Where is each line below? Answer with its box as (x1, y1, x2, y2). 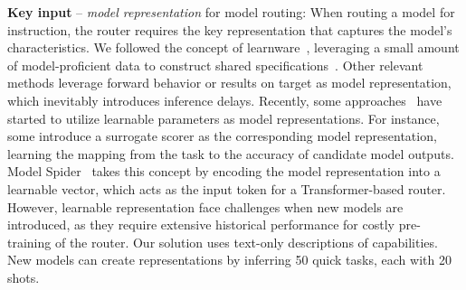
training (7, 232, 52, 251)
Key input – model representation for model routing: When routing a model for (7, 3, 455, 21)
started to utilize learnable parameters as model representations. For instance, (7, 108, 440, 127)
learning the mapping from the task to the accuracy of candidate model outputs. (7, 144, 454, 163)
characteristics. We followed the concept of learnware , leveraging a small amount (7, 38, 460, 57)
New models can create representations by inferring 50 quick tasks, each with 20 (7, 250, 452, 269)
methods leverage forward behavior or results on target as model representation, (7, 73, 452, 92)
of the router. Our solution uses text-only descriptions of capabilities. (54, 232, 438, 251)
